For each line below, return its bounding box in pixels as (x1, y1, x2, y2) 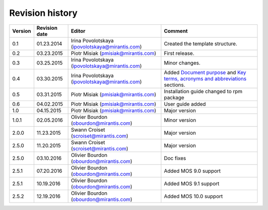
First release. (164, 50, 195, 56)
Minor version (164, 116, 196, 123)
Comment (164, 27, 188, 34)
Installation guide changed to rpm (164, 88, 243, 95)
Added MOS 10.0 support (164, 193, 223, 200)
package (164, 94, 185, 101)
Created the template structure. (164, 40, 238, 47)
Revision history (9, 7, 78, 18)
